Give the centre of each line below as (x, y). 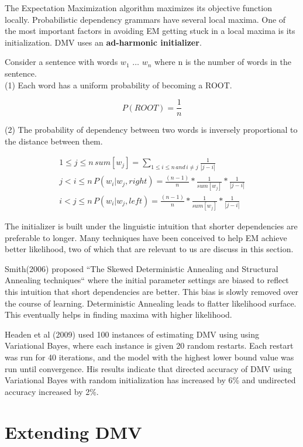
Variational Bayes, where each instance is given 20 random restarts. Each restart (149, 345)
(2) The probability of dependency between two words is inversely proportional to (151, 130)
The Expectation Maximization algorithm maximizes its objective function (138, 8)
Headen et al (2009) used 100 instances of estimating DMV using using (132, 334)
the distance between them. (54, 141)
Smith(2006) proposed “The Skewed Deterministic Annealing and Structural (142, 268)
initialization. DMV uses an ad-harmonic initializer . (103, 42)
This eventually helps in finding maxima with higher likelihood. (118, 314)
